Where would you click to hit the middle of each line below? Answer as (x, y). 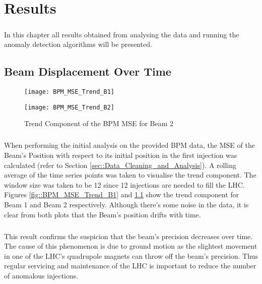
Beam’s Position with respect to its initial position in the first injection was (121, 155)
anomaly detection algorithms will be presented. (78, 44)
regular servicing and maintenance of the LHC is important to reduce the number (130, 266)
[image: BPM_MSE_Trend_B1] (69, 92)
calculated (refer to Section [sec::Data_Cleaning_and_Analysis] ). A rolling (120, 165)
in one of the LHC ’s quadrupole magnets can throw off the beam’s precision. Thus (131, 255)
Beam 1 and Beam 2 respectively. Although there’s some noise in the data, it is (126, 204)
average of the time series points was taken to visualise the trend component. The (130, 175)
